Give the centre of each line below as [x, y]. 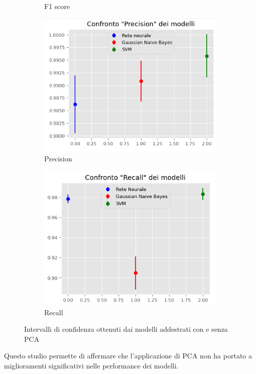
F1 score [57, 6]
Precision [58, 159]
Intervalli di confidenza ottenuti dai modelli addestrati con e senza [126, 329]
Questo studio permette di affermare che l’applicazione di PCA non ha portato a [128, 356]
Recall [54, 312]
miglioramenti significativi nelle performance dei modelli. [91, 366]
